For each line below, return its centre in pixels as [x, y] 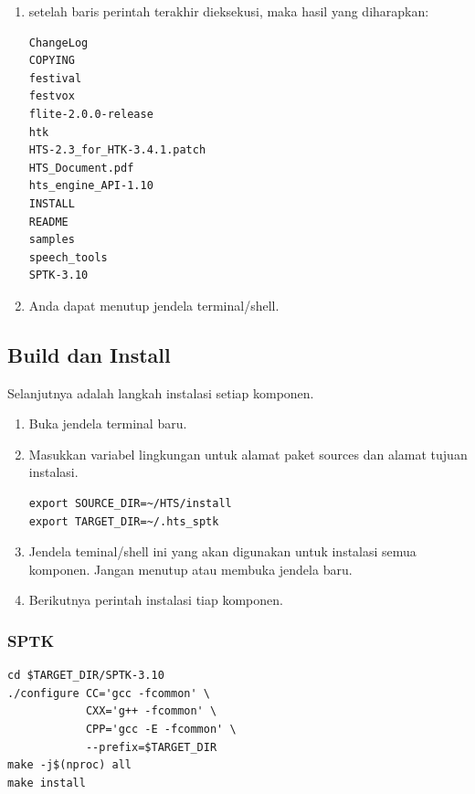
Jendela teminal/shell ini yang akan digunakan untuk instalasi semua [222, 551]
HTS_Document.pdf [81, 168]
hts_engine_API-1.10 [91, 186]
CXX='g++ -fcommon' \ [151, 711]
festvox [52, 96]
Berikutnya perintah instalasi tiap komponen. [156, 600]
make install [47, 783]
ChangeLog [58, 42]
